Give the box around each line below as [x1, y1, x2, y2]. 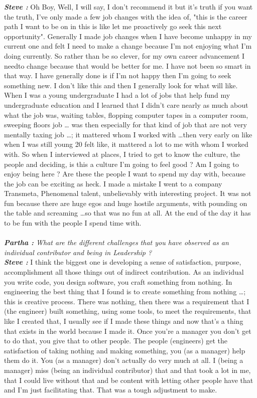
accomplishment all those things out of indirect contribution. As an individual [4, 267, 244, 277]
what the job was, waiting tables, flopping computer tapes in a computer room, [4, 109, 248, 120]
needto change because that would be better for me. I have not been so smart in [4, 60, 251, 71]
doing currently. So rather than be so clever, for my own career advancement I [4, 50, 245, 61]
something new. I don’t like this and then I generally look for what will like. [4, 80, 238, 90]
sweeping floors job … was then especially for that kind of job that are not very [4, 119, 247, 130]
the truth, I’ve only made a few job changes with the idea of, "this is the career [4, 11, 247, 22]
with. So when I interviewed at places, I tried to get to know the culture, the [4, 148, 240, 159]
